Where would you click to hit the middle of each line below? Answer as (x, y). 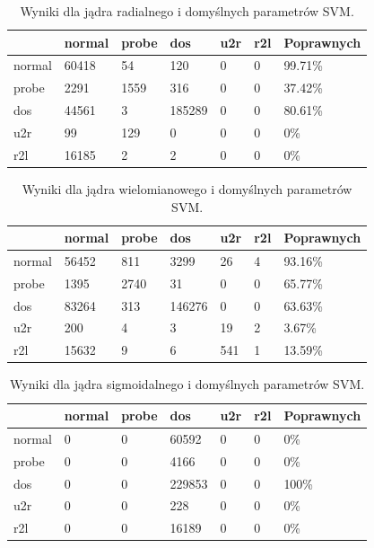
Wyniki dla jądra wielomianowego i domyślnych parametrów (187, 188)
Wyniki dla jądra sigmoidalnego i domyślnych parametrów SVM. (187, 384)
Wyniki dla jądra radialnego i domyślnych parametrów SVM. (187, 11)
